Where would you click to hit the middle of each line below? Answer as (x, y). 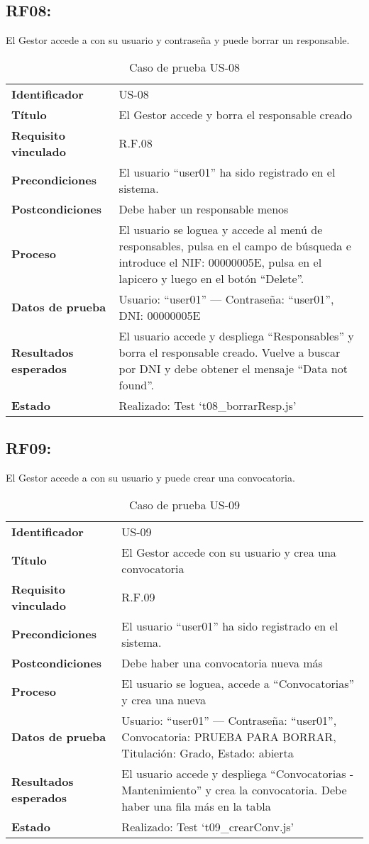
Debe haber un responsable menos (204, 209)
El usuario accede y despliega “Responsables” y (236, 335)
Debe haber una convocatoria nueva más (222, 662)
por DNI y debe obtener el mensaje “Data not (233, 368)
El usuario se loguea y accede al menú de (221, 229)
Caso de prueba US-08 (184, 67)
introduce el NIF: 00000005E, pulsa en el (220, 262)
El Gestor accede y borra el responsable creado (235, 114)
